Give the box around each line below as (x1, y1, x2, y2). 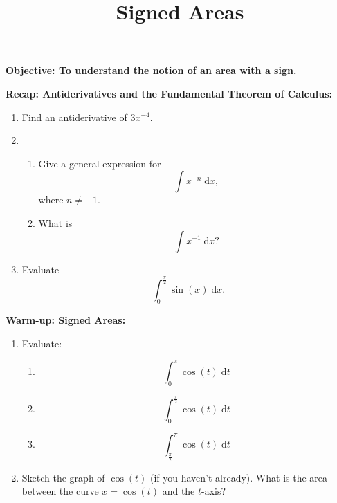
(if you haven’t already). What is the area (149, 470, 328, 484)
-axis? (201, 484, 226, 498)
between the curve (21, 484, 99, 498)
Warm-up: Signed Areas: (6, 313, 126, 327)
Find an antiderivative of (21, 109, 127, 124)
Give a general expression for (38, 156, 161, 170)
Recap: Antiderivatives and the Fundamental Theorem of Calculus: (6, 86, 332, 100)
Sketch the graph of (21, 470, 105, 484)
